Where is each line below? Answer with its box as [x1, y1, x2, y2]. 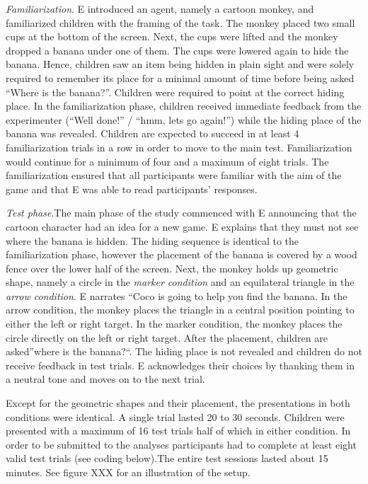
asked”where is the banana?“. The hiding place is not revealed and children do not [6, 344, 362, 359]
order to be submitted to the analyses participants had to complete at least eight [6, 437, 357, 451]
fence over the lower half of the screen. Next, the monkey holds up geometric [6, 260, 338, 275]
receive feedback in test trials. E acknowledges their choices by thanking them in [6, 357, 355, 372]
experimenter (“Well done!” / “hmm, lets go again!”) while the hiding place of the [6, 112, 362, 127]
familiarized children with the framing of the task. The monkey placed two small [6, 15, 355, 30]
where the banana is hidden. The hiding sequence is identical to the [6, 233, 299, 248]
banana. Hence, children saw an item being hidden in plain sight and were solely [6, 57, 355, 71]
